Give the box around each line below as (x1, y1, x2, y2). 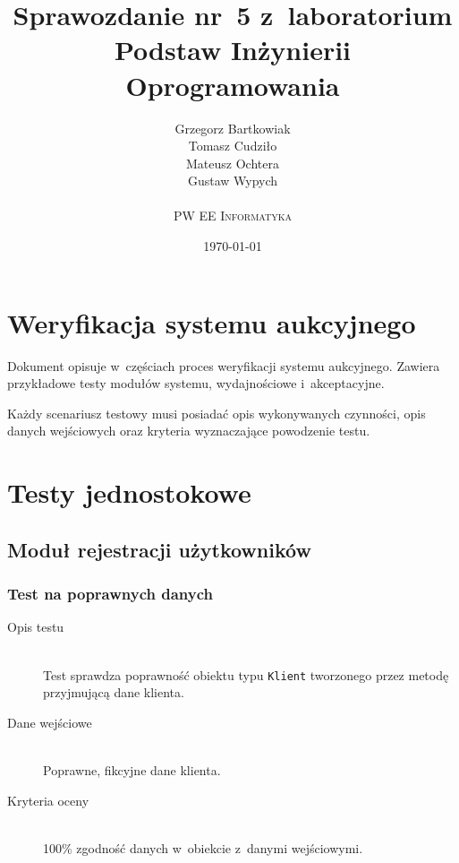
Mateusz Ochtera (186, 153, 279, 172)
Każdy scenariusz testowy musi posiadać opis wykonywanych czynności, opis (7, 403, 426, 422)
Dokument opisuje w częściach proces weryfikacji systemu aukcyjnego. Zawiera (7, 356, 440, 375)
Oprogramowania (125, 66, 340, 103)
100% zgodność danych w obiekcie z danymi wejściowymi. (43, 838, 363, 857)
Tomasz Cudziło (188, 136, 277, 155)
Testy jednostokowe (7, 474, 251, 511)
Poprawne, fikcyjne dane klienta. (43, 760, 221, 779)
